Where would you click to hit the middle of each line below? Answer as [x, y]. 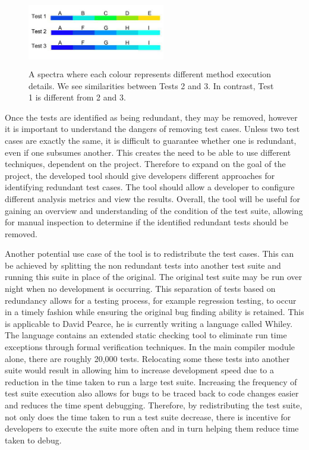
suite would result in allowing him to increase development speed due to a [140, 370]
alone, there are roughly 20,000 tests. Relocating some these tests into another [147, 358]
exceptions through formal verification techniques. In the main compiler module [150, 347]
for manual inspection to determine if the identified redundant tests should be [146, 222]
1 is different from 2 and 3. [77, 97]
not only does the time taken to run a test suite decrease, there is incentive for [148, 416]
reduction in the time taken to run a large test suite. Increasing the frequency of [151, 381]
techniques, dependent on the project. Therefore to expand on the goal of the [145, 164]
